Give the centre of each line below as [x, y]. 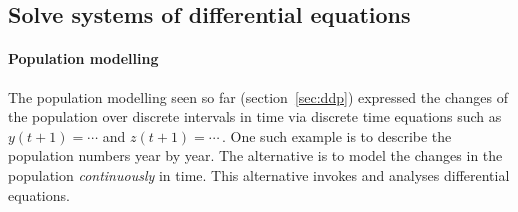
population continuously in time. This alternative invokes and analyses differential [259, 174]
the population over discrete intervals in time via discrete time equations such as [255, 116]
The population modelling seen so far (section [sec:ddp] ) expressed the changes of [258, 96]
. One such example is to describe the [337, 135]
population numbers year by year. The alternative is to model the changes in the [255, 155]
